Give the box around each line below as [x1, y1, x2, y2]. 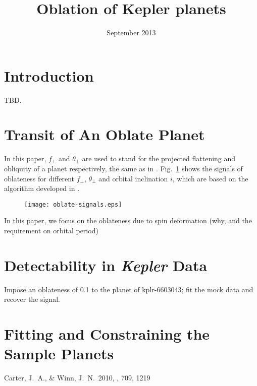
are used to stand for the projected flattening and [82, 153, 236, 164]
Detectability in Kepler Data [4, 254, 208, 276]
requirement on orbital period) [4, 225, 98, 235]
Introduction [4, 65, 94, 86]
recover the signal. [4, 294, 60, 304]
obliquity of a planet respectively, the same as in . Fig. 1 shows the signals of [4, 163, 243, 173]
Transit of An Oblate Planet [4, 124, 205, 145]
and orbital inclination [98, 173, 168, 183]
